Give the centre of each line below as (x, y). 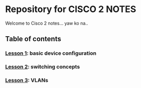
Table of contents (33, 39)
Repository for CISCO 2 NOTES (71, 9)
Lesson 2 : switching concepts (43, 67)
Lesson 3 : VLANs (27, 80)
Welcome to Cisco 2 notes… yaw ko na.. (47, 23)
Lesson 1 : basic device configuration (51, 53)
